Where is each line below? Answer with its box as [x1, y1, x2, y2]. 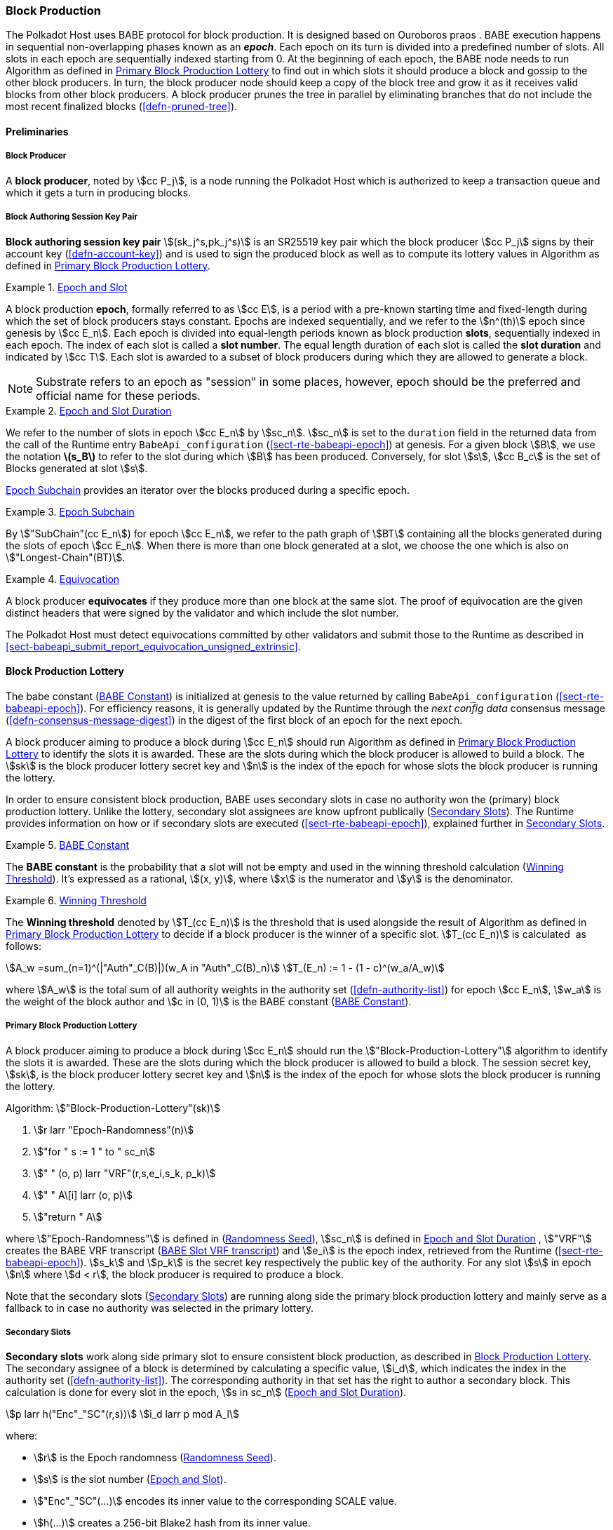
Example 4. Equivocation [6, 572, 120, 585]
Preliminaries [6, 125, 69, 137]
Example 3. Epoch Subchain [6, 505, 135, 518]
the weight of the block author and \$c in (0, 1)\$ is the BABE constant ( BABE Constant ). [6, 995, 412, 1007]
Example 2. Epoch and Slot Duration [6, 404, 172, 417]
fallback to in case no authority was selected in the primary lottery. [6, 1301, 314, 1314]
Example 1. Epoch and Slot [6, 281, 128, 293]
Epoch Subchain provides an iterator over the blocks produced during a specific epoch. [6, 483, 410, 496]
